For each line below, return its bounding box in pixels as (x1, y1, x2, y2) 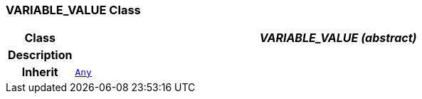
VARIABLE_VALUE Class (6, 3, 141, 17)
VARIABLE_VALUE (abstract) (259, 31, 417, 46)
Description (8, 48, 73, 63)
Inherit (21, 65, 58, 80)
